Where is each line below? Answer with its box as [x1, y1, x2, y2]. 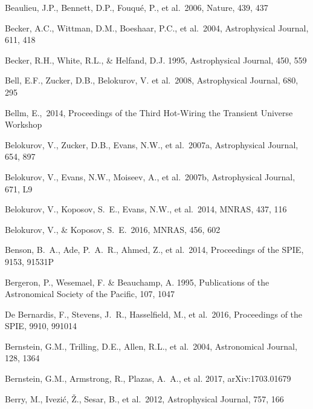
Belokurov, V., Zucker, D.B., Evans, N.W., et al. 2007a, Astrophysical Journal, [5, 138, 298, 151]
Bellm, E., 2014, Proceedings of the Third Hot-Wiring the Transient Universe [5, 106, 293, 119]
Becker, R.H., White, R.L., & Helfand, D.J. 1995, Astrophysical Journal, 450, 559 [5, 53, 307, 66]
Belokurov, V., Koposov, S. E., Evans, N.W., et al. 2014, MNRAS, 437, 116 [5, 203, 287, 215]
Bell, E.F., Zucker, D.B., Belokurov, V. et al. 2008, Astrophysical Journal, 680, [5, 74, 298, 87]
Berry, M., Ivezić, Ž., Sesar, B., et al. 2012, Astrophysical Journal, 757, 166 [5, 392, 284, 405]
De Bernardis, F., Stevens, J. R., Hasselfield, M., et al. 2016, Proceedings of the [5, 307, 303, 320]
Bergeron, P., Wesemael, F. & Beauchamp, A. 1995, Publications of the [5, 275, 269, 288]
